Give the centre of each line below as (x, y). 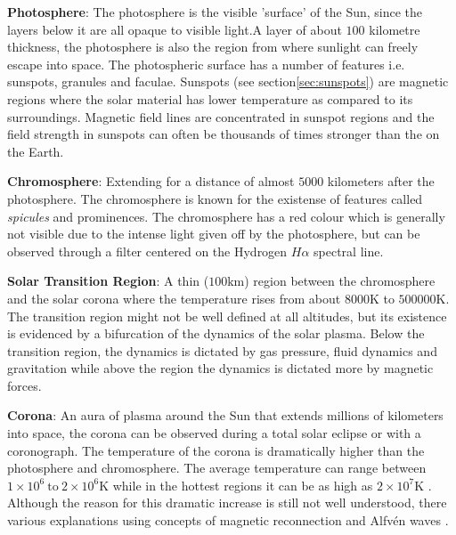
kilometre (395, 29)
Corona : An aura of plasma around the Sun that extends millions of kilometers (225, 415)
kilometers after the (381, 181)
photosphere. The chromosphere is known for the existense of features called (215, 198)
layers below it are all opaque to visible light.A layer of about (175, 29)
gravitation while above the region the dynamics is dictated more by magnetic (220, 368)
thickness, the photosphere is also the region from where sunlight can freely (213, 47)
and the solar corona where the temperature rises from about (174, 298)
